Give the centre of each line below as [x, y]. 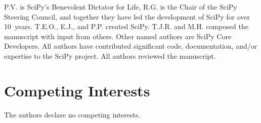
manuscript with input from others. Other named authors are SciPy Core [118, 36]
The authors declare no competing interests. [72, 114]
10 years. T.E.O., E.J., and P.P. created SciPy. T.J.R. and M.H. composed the [126, 26]
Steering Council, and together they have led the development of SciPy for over [127, 16]
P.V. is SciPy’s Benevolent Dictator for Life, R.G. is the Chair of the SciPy [121, 7]
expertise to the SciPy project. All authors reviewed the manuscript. [110, 55]
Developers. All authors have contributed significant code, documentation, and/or [131, 46]
